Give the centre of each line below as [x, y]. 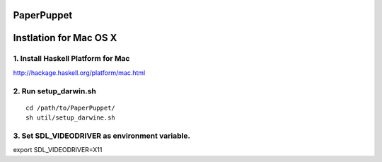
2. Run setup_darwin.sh [55, 91]
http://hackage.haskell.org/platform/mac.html [79, 73]
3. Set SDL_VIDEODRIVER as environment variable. [102, 136]
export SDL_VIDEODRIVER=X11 [58, 150]
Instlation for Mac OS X [65, 38]
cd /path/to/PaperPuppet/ [71, 108]
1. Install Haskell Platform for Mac [71, 59]
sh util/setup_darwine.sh [71, 118]
